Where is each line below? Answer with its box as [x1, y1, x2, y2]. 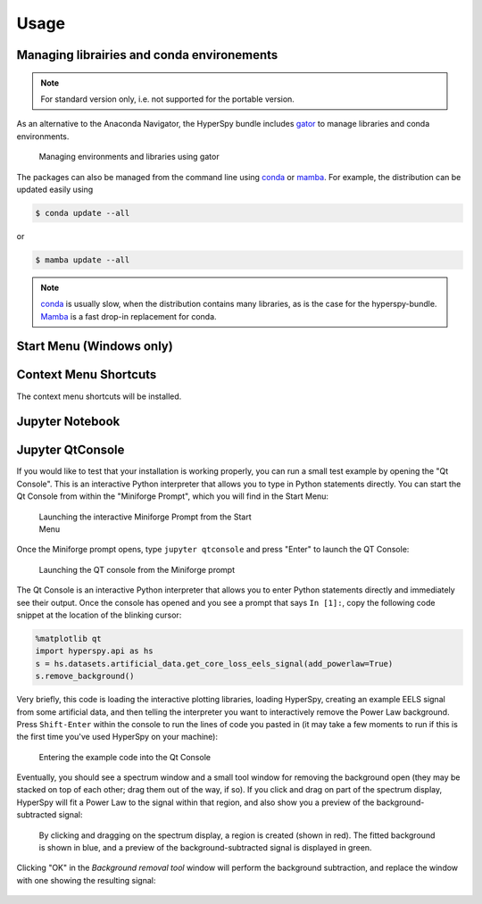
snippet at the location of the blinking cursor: [16, 610, 182, 620]
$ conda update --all [35, 208, 130, 218]
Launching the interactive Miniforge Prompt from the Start [38, 511, 252, 522]
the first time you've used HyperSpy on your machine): [16, 732, 219, 742]
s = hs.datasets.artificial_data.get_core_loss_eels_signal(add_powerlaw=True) [35, 659, 394, 668]
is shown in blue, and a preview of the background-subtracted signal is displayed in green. [38, 842, 372, 853]
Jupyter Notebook [16, 414, 120, 429]
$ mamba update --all [35, 254, 130, 265]
